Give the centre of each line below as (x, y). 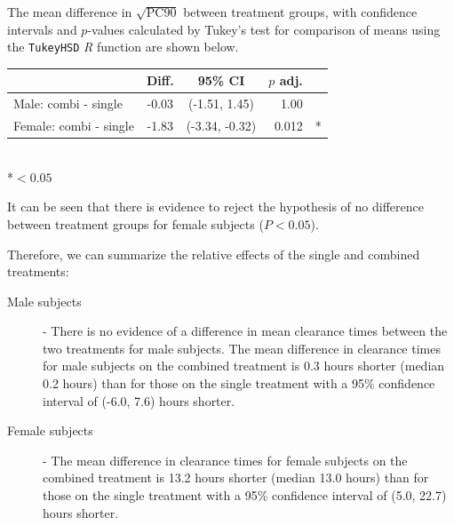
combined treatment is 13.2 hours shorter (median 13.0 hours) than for (236, 477)
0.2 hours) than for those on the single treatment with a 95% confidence (239, 383)
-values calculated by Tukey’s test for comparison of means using (264, 29)
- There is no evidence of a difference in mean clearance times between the (245, 331)
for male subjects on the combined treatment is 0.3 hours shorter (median (244, 366)
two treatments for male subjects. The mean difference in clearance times (242, 348)
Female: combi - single (74, 126)
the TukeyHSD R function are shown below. (123, 47)
